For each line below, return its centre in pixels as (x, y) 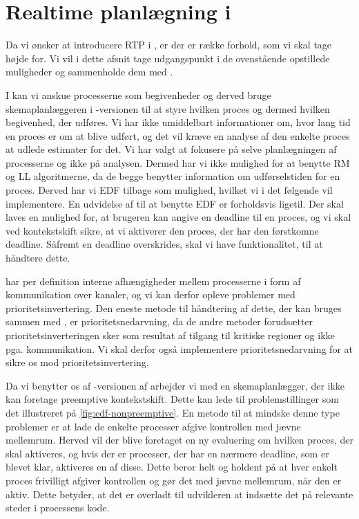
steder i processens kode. (58, 508)
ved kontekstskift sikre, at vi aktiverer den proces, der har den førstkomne (162, 230)
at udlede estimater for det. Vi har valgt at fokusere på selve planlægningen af (171, 149)
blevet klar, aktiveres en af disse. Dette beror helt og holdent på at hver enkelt (172, 467)
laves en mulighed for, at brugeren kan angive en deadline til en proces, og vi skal (178, 217)
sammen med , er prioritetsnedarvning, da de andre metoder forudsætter (159, 321)
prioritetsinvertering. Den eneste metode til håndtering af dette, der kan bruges (174, 308)
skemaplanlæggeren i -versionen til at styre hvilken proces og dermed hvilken (168, 108)
